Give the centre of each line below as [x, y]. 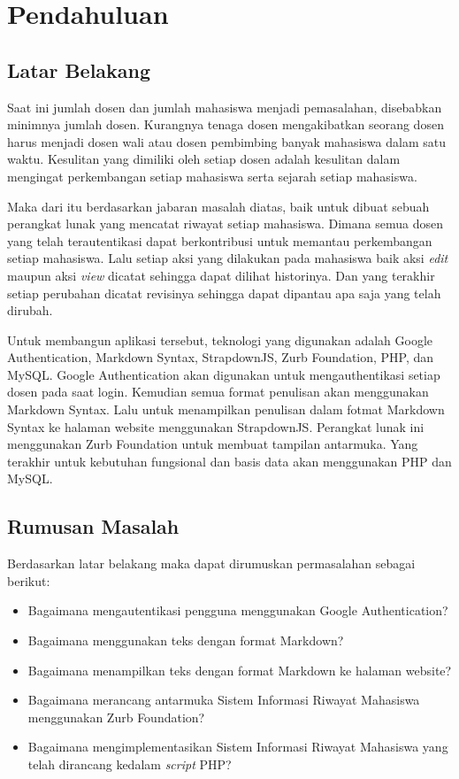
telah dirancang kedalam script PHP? [130, 764]
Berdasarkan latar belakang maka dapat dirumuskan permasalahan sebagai [211, 563]
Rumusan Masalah [93, 526]
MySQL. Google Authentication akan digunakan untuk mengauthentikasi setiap [224, 374]
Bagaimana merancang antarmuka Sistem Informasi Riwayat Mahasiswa [224, 700]
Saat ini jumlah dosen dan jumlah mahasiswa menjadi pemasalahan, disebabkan [225, 107]
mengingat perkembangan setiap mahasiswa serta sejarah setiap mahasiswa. [212, 176]
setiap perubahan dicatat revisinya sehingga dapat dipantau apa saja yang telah [224, 293]
